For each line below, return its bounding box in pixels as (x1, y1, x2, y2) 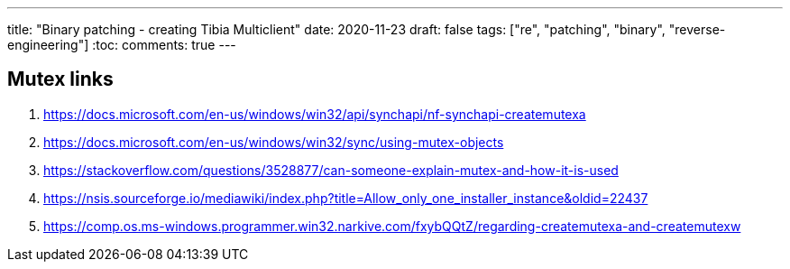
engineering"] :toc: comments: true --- (7, 37, 236, 52)
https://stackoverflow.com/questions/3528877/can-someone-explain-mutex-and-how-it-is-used (43, 162, 619, 178)
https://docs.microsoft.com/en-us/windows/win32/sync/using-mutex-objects (43, 134, 504, 150)
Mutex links (7, 68, 114, 91)
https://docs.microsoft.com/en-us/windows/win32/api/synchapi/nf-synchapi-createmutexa (43, 106, 586, 122)
